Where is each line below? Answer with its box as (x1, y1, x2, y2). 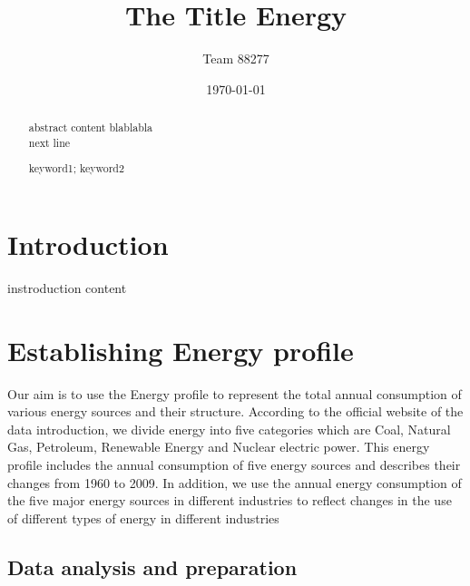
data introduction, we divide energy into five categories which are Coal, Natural (7, 419, 451, 438)
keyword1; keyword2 (28, 161, 124, 176)
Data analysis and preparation (7, 552, 298, 581)
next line (28, 134, 71, 150)
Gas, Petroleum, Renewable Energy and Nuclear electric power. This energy (7, 437, 430, 456)
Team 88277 (202, 49, 269, 68)
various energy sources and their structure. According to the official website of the (7, 402, 464, 421)
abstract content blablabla (28, 120, 152, 135)
